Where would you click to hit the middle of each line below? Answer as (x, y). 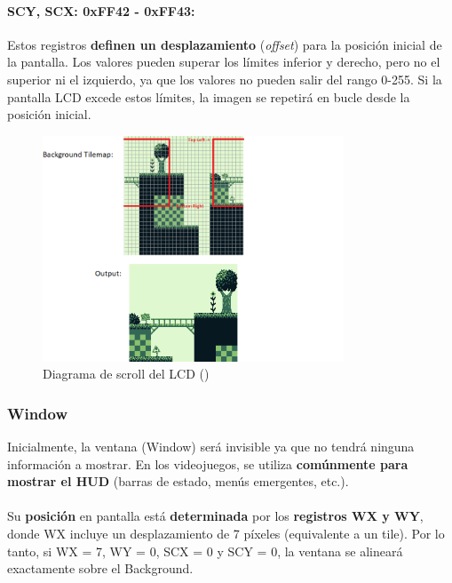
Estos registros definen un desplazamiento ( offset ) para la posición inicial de (225, 44)
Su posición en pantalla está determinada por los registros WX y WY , (215, 516)
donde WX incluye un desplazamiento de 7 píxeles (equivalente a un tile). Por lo (226, 533)
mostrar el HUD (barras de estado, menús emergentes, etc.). (178, 481)
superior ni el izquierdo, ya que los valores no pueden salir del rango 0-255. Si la (225, 79)
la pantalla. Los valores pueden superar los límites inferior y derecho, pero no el (224, 62)
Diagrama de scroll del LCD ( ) (126, 374)
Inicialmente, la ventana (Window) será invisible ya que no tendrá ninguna (211, 446)
